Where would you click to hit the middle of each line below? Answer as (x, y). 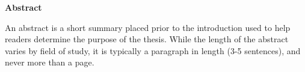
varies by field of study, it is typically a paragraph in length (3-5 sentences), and (153, 50)
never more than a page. (50, 62)
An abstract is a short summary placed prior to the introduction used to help (148, 27)
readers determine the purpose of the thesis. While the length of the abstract (147, 39)
